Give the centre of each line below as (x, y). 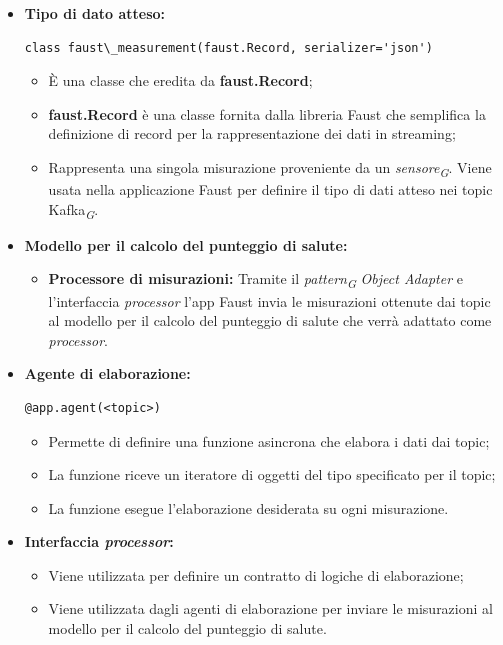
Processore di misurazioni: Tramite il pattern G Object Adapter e (255, 280)
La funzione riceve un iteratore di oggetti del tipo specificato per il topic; (272, 474)
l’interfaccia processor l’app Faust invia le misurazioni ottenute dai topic (269, 300)
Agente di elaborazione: (107, 373)
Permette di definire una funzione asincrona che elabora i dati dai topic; (269, 440)
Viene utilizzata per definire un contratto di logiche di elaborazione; (256, 574)
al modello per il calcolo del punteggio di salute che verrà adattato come (270, 320)
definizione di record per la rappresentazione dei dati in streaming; (252, 133)
